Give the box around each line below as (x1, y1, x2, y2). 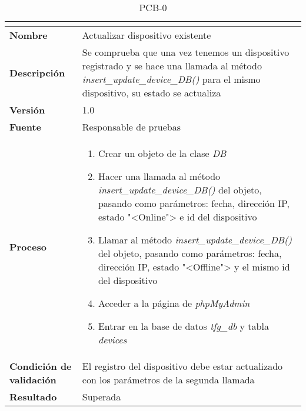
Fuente (9, 120, 42, 133)
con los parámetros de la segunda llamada (82, 373, 255, 386)
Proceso (9, 239, 46, 253)
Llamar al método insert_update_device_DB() (98, 233, 292, 246)
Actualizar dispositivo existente (82, 28, 211, 42)
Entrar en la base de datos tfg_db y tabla (98, 319, 269, 333)
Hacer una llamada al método (98, 169, 221, 183)
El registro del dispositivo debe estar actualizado (82, 359, 283, 373)
